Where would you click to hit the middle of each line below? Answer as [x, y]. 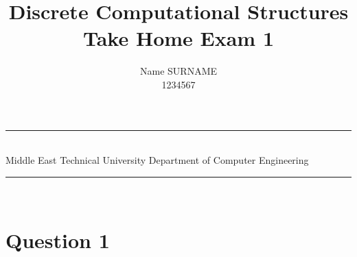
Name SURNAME [178, 71]
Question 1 [58, 240]
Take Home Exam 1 [178, 38]
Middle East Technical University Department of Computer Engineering [157, 160]
